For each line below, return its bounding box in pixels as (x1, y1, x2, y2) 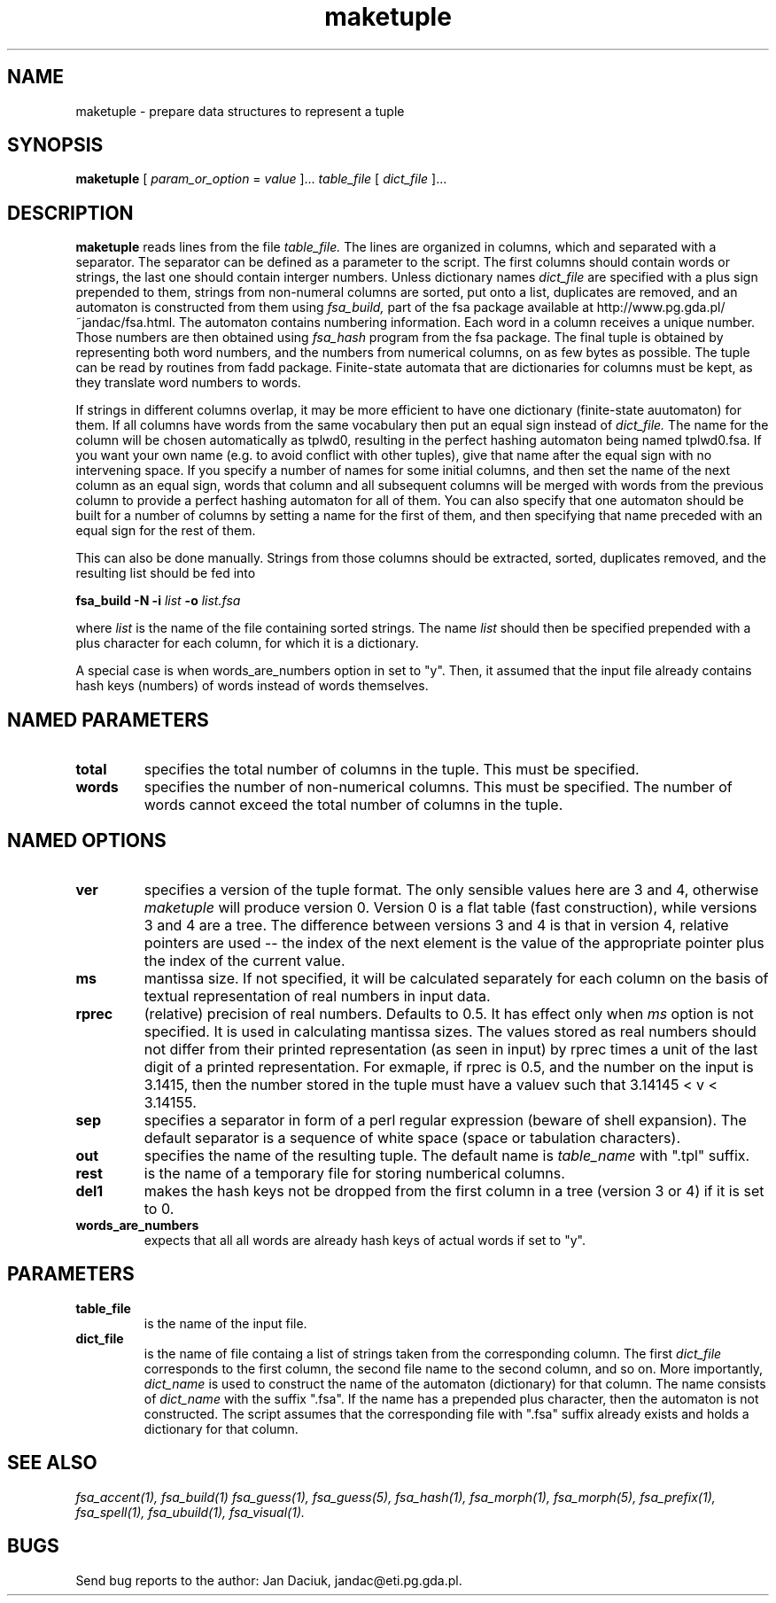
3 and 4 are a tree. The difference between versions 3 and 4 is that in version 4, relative (144, 915, 729, 934)
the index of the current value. (144, 951, 345, 969)
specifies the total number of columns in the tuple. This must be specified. (144, 760, 640, 779)
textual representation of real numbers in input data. (144, 986, 491, 1005)
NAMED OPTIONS (7, 829, 167, 852)
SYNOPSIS (7, 134, 104, 157)
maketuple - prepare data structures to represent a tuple (75, 103, 405, 119)
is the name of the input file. (144, 1315, 307, 1331)
